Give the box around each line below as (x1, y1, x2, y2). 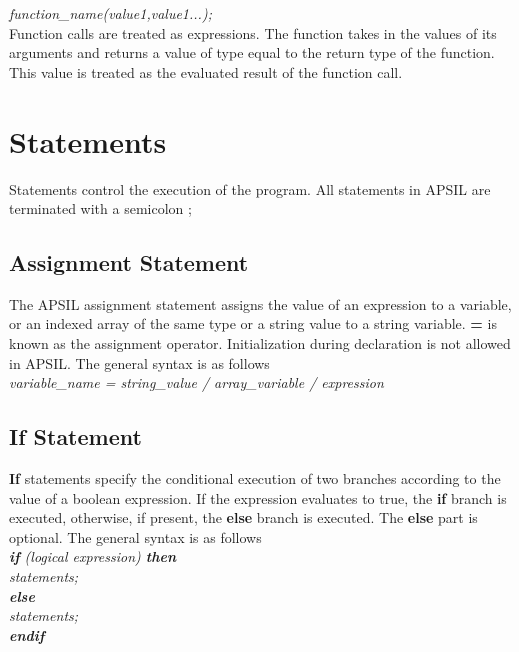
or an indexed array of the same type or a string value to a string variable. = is (9, 313, 497, 334)
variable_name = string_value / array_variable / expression (9, 372, 384, 393)
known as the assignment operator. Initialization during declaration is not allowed (9, 333, 511, 354)
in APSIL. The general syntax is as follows (9, 352, 270, 373)
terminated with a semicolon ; (9, 198, 192, 219)
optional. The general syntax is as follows (9, 526, 262, 547)
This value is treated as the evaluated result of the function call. (9, 61, 403, 82)
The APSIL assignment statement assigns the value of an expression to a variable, (9, 293, 512, 314)
